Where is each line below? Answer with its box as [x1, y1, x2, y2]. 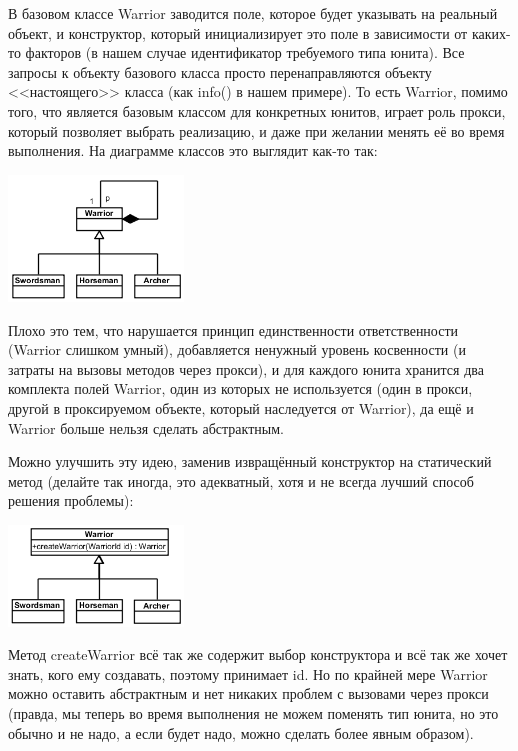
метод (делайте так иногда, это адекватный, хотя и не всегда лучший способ [8, 470, 474, 491]
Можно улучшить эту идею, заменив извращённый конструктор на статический [8, 451, 492, 472]
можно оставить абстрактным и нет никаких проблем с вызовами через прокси [8, 683, 489, 704]
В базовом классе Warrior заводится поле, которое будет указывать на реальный [8, 3, 498, 23]
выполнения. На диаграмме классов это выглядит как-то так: [8, 140, 378, 161]
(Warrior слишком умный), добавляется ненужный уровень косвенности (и [8, 339, 466, 360]
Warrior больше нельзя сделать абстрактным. [8, 417, 284, 438]
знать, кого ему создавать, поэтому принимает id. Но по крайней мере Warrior [8, 663, 488, 684]
